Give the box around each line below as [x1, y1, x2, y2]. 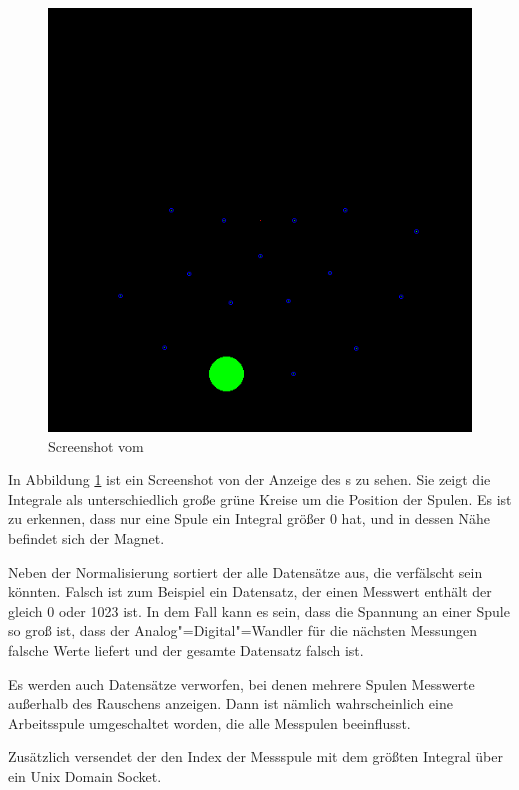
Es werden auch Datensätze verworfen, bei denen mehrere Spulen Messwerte [8, 673, 475, 694]
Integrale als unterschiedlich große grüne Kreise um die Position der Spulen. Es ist [8, 488, 512, 509]
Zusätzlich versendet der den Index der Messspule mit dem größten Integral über [8, 746, 503, 767]
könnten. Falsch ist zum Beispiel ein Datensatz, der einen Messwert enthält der [8, 581, 492, 602]
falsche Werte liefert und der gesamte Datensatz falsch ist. [8, 639, 364, 660]
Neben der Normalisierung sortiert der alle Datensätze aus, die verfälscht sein [8, 561, 483, 582]
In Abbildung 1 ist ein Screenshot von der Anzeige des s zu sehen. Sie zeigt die [8, 469, 491, 490]
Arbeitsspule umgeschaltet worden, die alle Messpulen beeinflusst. [8, 712, 411, 733]
